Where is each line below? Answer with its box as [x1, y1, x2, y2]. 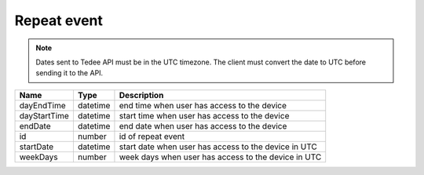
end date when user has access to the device [119, 120, 287, 131]
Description [119, 89, 164, 100]
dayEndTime [19, 100, 66, 111]
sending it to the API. [35, 68, 104, 78]
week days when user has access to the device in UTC [119, 151, 322, 162]
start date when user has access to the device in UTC [119, 141, 317, 152]
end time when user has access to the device [119, 100, 287, 111]
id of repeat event [119, 130, 185, 141]
